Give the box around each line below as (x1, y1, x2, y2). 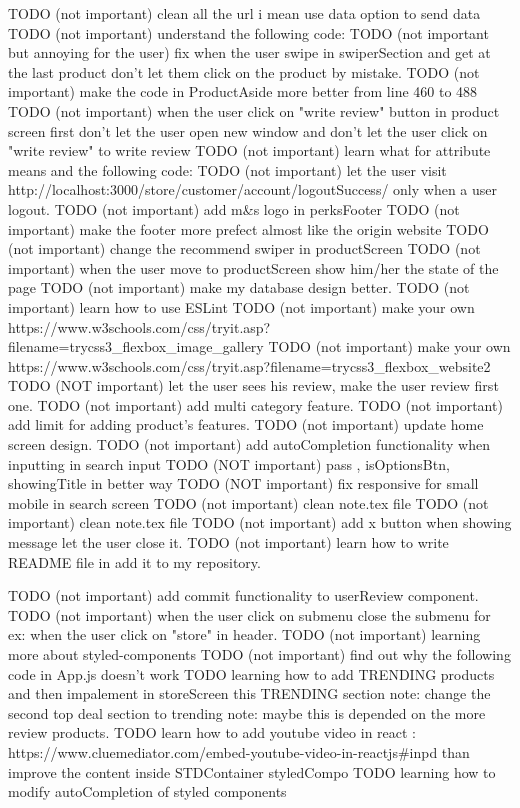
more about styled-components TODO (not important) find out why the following (8, 644, 511, 664)
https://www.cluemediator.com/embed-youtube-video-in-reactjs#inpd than (8, 741, 470, 762)
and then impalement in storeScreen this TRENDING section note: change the (8, 683, 491, 704)
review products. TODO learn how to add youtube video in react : (8, 722, 417, 743)
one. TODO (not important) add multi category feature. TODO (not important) (8, 394, 503, 415)
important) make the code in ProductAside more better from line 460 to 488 (8, 81, 478, 102)
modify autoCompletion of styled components (8, 781, 287, 802)
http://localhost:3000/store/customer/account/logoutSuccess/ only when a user (8, 179, 498, 200)
